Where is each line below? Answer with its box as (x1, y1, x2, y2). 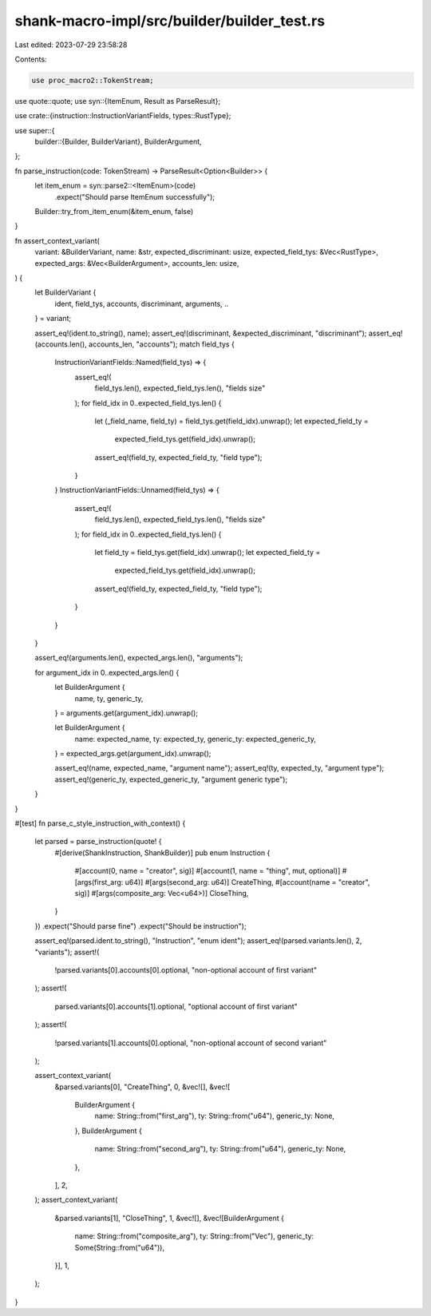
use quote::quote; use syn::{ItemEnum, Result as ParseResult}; (14, 96, 221, 105)
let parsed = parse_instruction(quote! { (34, 837, 162, 846)
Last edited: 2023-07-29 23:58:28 (14, 40, 128, 50)
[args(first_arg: (74, 877, 124, 886)
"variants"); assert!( (34, 947, 100, 957)
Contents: (14, 54, 47, 64)
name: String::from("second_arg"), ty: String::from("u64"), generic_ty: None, (94, 1144, 346, 1154)
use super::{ (14, 125, 55, 135)
